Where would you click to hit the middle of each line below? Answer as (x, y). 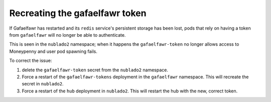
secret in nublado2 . (43, 84)
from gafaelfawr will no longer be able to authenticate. (67, 35)
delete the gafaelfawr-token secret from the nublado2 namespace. (95, 70)
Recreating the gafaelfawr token (78, 13)
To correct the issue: (31, 61)
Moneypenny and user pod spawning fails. (53, 51)
